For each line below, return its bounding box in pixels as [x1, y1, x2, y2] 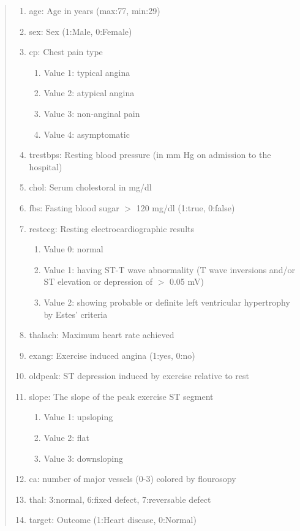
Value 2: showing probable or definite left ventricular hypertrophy [43, 295, 290, 308]
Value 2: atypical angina [43, 86, 135, 99]
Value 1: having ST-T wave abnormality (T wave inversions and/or [43, 263, 295, 276]
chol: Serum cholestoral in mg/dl [29, 181, 152, 194]
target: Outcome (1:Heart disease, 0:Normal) [29, 513, 197, 526]
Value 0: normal [43, 243, 103, 255]
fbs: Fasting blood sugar [29, 201, 119, 214]
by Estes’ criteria [43, 307, 108, 320]
